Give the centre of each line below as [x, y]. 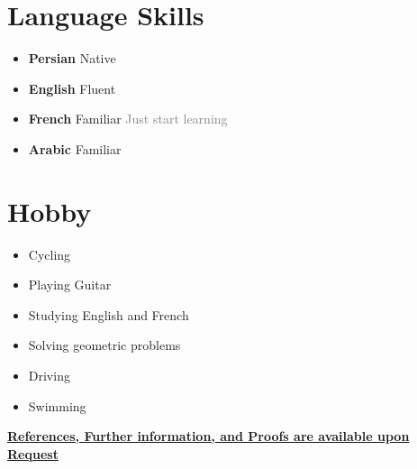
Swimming [57, 405]
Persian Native [72, 58]
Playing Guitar [70, 285]
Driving [49, 375]
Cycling [50, 254]
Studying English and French [109, 314]
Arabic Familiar [75, 148]
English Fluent [72, 88]
